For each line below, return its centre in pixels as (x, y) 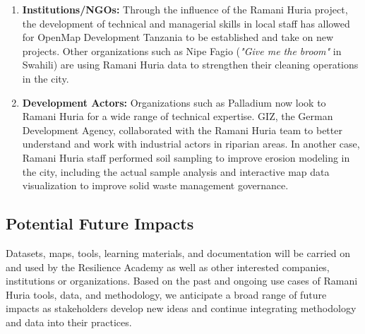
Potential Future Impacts (100, 223)
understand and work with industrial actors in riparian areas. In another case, (191, 144)
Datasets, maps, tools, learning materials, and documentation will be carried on (178, 252)
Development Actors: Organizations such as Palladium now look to (174, 102)
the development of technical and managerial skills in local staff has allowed (186, 23)
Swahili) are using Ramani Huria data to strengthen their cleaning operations (190, 65)
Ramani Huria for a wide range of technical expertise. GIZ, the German (178, 116)
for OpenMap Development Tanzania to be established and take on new (178, 37)
